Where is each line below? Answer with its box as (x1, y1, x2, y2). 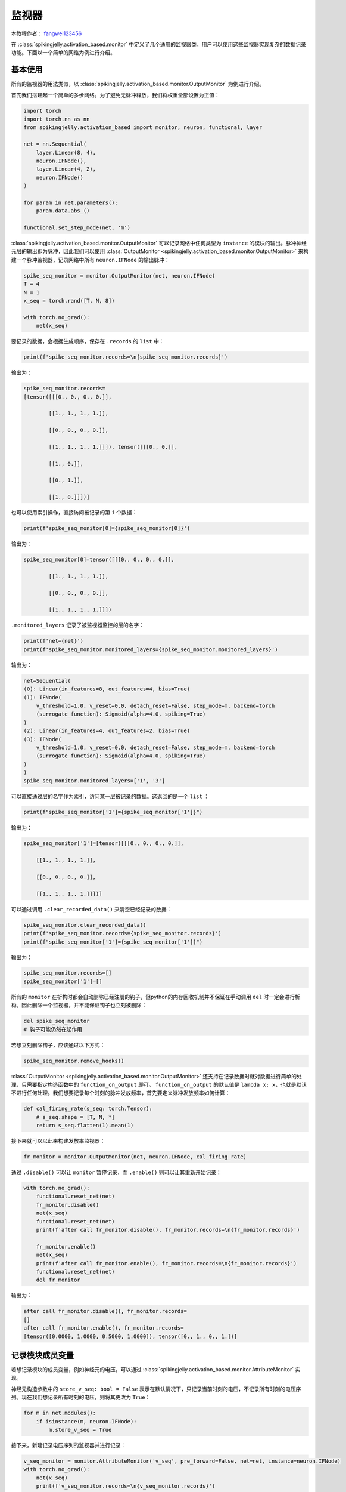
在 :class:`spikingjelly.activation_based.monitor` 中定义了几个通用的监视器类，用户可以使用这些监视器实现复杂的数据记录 (11, 41, 307, 48)
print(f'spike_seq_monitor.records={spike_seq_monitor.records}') (23, 930, 222, 937)
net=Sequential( (23, 677, 71, 684)
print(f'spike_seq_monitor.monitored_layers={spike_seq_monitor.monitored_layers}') (23, 646, 278, 653)
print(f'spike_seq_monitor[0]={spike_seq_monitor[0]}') (23, 525, 191, 532)
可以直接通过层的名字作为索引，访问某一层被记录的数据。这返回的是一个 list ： (11, 793, 210, 800)
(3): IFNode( (23, 736, 62, 742)
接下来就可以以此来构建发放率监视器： (11, 1138, 105, 1145)
